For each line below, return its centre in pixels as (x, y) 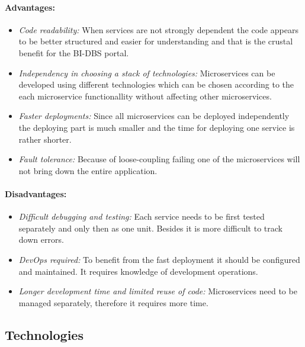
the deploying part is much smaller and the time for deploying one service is (157, 127)
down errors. (41, 240)
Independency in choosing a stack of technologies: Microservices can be (147, 73)
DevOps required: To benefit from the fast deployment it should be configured (159, 259)
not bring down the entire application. (88, 170)
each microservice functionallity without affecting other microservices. (145, 96)
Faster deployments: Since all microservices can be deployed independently (154, 116)
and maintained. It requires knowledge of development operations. (138, 271)
